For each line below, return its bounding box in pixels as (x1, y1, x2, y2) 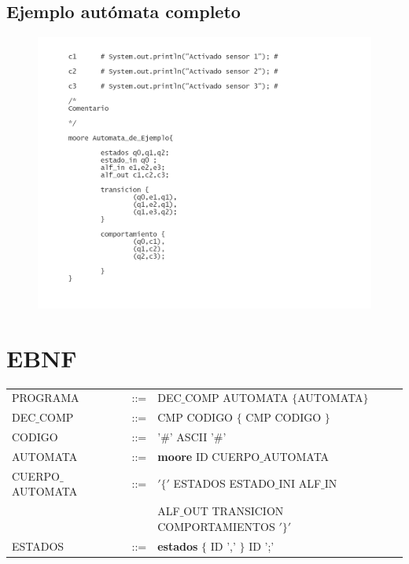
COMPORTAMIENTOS (157, 518, 275, 534)
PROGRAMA (12, 389, 79, 406)
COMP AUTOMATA (185, 389, 289, 406)
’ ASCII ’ (169, 428, 214, 444)
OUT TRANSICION (183, 503, 284, 519)
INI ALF (278, 475, 322, 492)
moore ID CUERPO (157, 448, 260, 464)
